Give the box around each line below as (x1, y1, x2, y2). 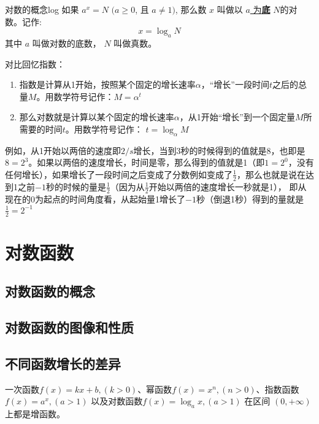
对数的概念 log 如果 (5, 3, 79, 15)
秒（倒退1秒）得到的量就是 (196, 192, 304, 205)
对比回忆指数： (5, 57, 65, 70)
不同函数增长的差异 (5, 353, 121, 372)
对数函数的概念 (5, 282, 95, 301)
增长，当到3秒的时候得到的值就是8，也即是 (133, 144, 306, 156)
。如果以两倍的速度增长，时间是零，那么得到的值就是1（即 (28, 156, 265, 169)
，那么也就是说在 (236, 168, 306, 180)
